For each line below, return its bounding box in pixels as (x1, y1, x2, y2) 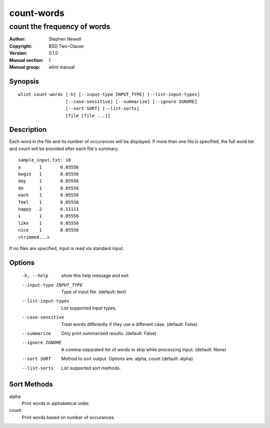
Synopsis (9, 77, 39, 85)
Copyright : (9, 43, 32, 49)
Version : (9, 50, 27, 56)
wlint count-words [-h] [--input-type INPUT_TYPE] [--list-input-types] (18, 91, 200, 97)
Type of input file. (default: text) (61, 289, 127, 295)
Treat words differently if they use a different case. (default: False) (61, 321, 197, 327)
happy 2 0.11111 (18, 206, 79, 212)
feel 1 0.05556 (18, 199, 79, 205)
